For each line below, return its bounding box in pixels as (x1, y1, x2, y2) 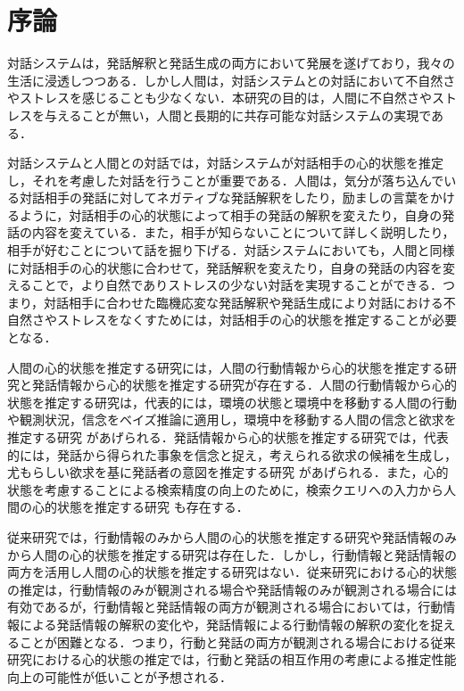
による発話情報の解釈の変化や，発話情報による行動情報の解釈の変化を (19, 614, 431, 633)
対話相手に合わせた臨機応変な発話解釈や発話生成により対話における (44, 292, 443, 311)
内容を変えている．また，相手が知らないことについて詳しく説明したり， (31, 223, 455, 242)
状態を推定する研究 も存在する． (56, 498, 249, 516)
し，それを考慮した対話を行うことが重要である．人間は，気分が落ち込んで (7, 170, 444, 189)
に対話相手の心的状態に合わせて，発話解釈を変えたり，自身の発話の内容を (7, 258, 443, 276)
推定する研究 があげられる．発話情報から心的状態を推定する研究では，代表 (7, 428, 449, 446)
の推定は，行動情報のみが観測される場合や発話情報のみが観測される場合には (7, 580, 457, 598)
